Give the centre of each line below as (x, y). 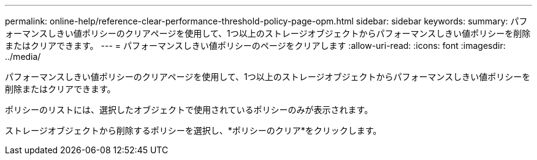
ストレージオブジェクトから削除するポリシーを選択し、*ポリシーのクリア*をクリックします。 (193, 130)
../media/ (23, 56)
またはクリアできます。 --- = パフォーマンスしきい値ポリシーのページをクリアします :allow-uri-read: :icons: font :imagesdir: (255, 45)
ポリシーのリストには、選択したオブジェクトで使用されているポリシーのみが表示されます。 (189, 110)
